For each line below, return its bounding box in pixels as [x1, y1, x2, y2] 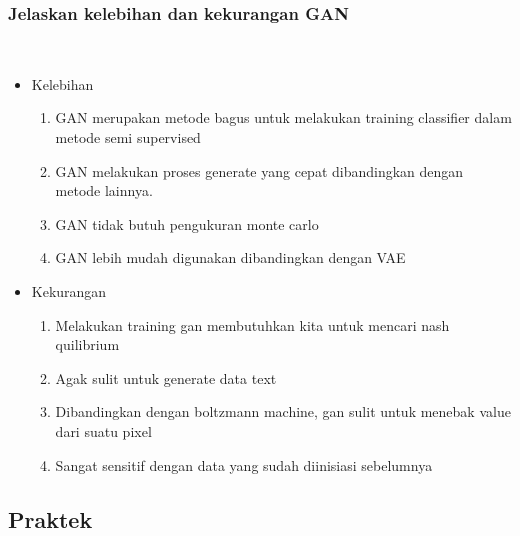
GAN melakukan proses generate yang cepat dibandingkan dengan [55, 160, 464, 181]
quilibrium [55, 334, 120, 355]
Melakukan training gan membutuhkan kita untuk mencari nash [55, 314, 450, 335]
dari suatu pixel [55, 420, 152, 441]
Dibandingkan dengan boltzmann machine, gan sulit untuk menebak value [55, 401, 511, 422]
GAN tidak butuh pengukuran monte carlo [55, 213, 319, 234]
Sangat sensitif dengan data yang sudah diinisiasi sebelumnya [55, 454, 433, 475]
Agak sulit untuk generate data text [55, 367, 277, 388]
